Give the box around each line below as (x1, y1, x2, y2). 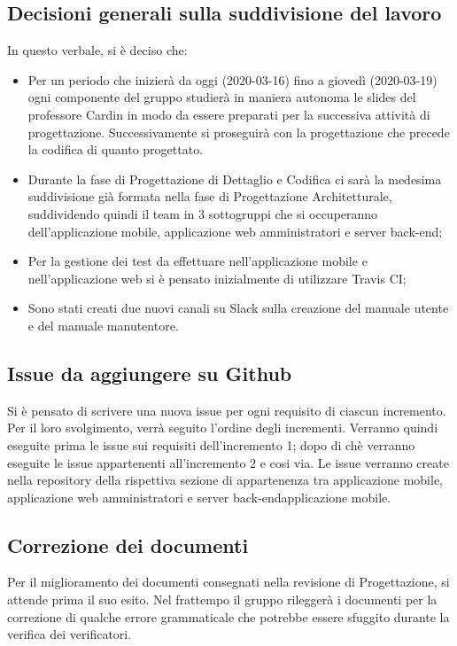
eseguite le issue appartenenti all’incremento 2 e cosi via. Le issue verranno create (7, 453, 449, 471)
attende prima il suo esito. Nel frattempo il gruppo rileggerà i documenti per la (7, 590, 438, 609)
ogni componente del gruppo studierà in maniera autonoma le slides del (27, 88, 416, 106)
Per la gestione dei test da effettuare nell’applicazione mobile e (27, 252, 368, 270)
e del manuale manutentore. (27, 315, 179, 334)
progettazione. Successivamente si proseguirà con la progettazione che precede (27, 122, 450, 141)
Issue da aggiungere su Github (7, 359, 292, 386)
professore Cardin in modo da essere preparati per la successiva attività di (27, 105, 430, 123)
